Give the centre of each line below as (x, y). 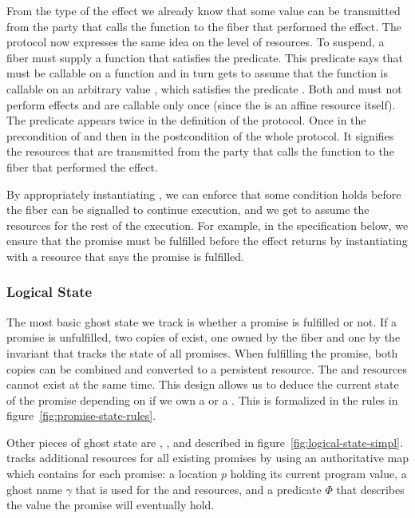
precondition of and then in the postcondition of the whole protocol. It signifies (200, 135)
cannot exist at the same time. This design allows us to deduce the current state (203, 384)
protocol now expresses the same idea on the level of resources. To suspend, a (196, 42)
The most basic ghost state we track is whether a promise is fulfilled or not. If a (202, 321)
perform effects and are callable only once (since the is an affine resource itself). (201, 104)
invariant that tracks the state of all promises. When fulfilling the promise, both (202, 352)
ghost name (35, 489)
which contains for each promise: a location (112, 474)
